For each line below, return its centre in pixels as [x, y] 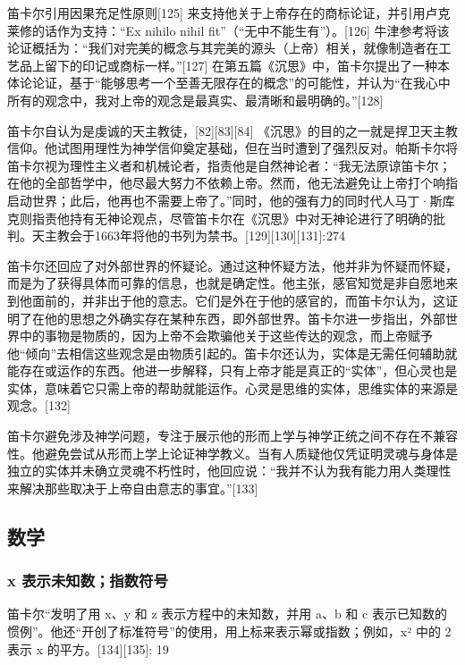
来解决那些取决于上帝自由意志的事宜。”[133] [133, 488]
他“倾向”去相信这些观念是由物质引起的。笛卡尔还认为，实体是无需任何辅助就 [232, 353]
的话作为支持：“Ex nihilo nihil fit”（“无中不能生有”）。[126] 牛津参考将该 [241, 30]
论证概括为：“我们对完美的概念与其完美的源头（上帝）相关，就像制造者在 [223, 48]
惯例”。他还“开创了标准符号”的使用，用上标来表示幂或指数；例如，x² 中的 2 [229, 631]
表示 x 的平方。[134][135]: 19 [88, 648]
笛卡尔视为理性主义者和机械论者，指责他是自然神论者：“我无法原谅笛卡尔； [229, 165]
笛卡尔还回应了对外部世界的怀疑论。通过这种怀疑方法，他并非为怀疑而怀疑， [232, 265]
